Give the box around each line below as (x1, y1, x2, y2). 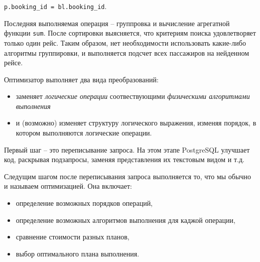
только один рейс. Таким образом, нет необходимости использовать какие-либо (4, 37, 246, 48)
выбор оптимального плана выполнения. (16, 248, 140, 258)
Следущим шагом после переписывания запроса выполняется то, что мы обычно (4, 171, 251, 181)
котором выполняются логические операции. (16, 127, 152, 138)
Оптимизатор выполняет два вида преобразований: (4, 74, 159, 84)
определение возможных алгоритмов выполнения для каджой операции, (16, 214, 235, 225)
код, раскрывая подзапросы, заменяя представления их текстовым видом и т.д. (4, 154, 244, 165)
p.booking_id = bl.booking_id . (4, 1, 107, 11)
